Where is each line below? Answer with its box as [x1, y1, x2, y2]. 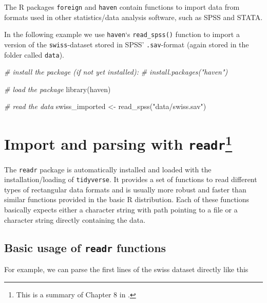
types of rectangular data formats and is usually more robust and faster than [4, 184, 246, 194]
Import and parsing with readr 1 [4, 131, 233, 154]
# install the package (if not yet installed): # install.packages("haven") [4, 66, 228, 77]
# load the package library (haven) [4, 83, 111, 94]
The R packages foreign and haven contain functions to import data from [4, 2, 240, 12]
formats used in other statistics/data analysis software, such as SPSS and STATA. [4, 11, 263, 22]
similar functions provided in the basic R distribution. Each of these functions [4, 194, 250, 205]
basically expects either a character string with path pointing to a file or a [4, 204, 238, 215]
